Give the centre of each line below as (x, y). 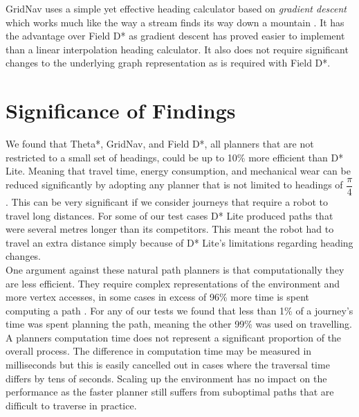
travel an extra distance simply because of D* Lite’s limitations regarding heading (179, 242)
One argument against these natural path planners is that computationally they (175, 269)
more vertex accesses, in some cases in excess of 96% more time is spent (157, 297)
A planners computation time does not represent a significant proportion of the (174, 337)
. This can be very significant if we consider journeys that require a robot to (167, 201)
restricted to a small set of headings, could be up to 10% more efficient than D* (175, 157)
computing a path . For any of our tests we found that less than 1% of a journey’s (179, 310)
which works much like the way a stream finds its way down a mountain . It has (175, 22)
